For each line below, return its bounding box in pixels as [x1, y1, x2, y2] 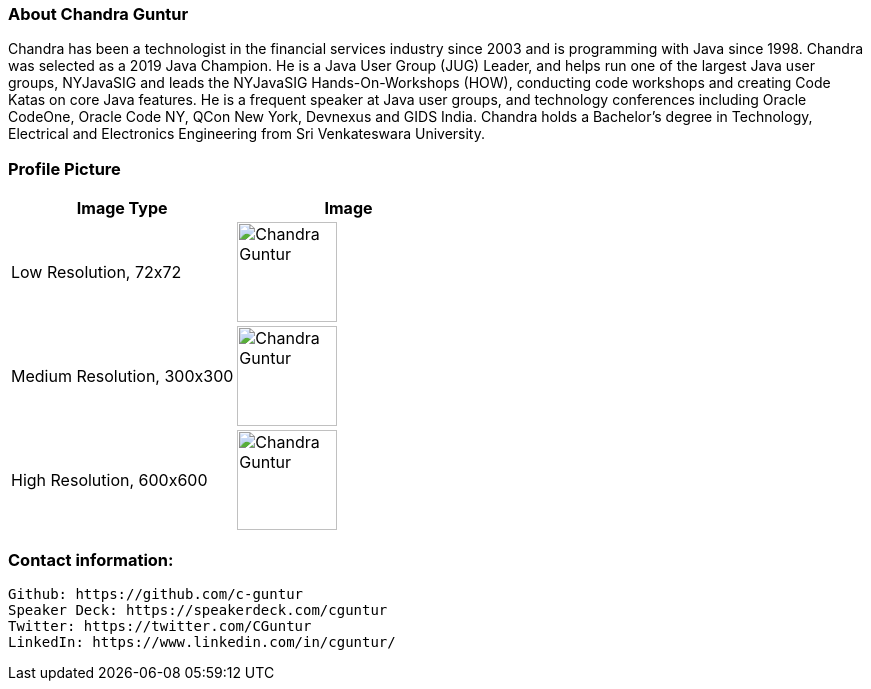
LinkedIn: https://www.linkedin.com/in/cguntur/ [8, 633, 396, 650]
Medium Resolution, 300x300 [11, 366, 234, 387]
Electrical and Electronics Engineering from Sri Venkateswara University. [8, 125, 485, 143]
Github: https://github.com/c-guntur [8, 585, 304, 602]
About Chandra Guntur [8, 4, 189, 24]
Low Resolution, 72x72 [11, 262, 182, 283]
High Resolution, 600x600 [11, 470, 208, 491]
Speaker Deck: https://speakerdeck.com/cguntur [8, 601, 388, 618]
